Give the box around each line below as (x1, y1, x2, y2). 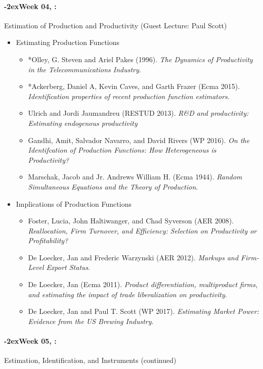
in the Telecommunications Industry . (28, 64, 141, 74)
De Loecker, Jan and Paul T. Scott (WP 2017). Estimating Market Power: (28, 306, 259, 316)
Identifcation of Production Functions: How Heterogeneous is (28, 145, 216, 155)
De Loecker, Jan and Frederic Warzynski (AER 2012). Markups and (28, 252, 239, 262)
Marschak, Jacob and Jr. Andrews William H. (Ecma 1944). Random (28, 171, 242, 182)
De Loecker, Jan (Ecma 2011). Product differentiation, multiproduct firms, (28, 279, 258, 290)
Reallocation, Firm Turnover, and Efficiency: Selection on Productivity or (28, 225, 257, 236)
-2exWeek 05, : (4, 336, 57, 346)
